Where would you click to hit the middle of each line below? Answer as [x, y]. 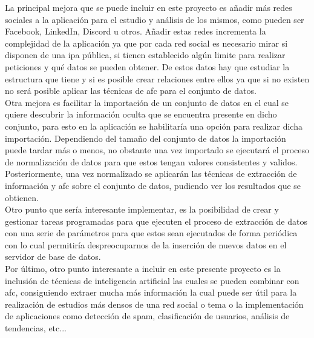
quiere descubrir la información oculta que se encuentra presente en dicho [141, 114]
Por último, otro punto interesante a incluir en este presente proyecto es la [143, 269]
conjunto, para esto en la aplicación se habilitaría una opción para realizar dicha [154, 126]
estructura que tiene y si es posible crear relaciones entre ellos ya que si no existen [157, 78]
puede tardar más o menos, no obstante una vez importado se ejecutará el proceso [157, 150]
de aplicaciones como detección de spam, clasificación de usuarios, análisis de [147, 316]
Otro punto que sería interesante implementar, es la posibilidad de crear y [142, 209]
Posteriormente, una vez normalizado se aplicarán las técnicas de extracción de [151, 174]
